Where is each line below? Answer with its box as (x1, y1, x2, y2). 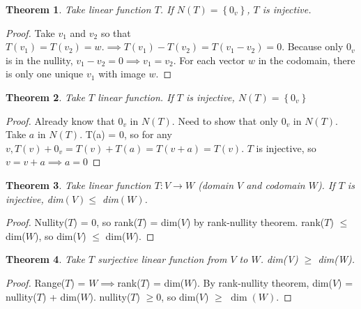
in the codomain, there (258, 52, 355, 67)
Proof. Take (6, 25, 55, 40)
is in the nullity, (6, 52, 73, 67)
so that (100, 25, 131, 40)
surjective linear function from (98, 252, 227, 266)
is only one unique (6, 66, 84, 81)
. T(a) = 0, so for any (79, 127, 172, 142)
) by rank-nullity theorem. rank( (186, 215, 325, 229)
